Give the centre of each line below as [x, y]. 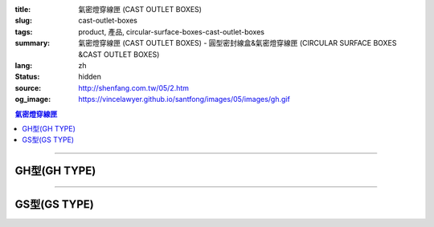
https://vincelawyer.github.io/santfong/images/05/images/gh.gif [184, 99]
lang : [24, 65]
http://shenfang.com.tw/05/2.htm [133, 87]
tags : [24, 31]
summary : [33, 43]
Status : [27, 77]
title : [23, 9]
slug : [23, 21]
